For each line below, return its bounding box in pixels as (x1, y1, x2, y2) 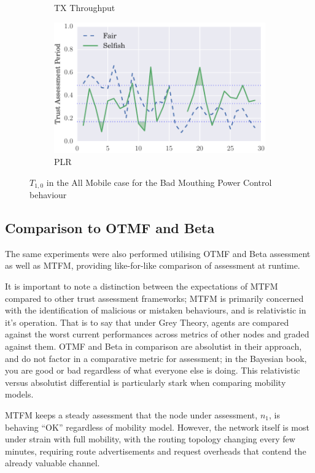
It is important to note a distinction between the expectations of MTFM (5, 280, 278, 293)
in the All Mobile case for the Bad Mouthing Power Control (46, 175, 272, 188)
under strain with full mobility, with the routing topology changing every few (5, 433, 295, 445)
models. (5, 388, 34, 401)
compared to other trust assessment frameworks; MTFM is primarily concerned (5, 291, 304, 304)
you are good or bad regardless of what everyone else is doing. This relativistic (5, 364, 300, 377)
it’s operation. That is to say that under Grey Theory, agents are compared (5, 315, 289, 328)
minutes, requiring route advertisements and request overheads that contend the (5, 444, 306, 457)
